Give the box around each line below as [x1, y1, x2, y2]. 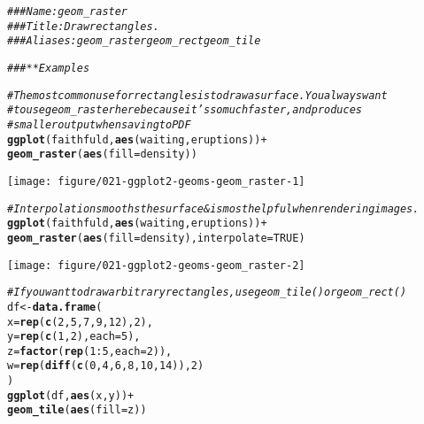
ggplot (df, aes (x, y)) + [7, 389, 135, 402]
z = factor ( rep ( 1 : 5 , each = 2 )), [7, 344, 173, 358]
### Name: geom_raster [7, 5, 128, 18]
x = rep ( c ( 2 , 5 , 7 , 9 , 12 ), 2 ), [7, 315, 153, 328]
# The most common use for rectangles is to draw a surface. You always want [7, 89, 388, 102]
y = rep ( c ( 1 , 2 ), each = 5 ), [7, 330, 141, 343]
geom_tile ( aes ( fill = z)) [7, 404, 147, 417]
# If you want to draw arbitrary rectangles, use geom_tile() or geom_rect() [7, 286, 407, 299]
